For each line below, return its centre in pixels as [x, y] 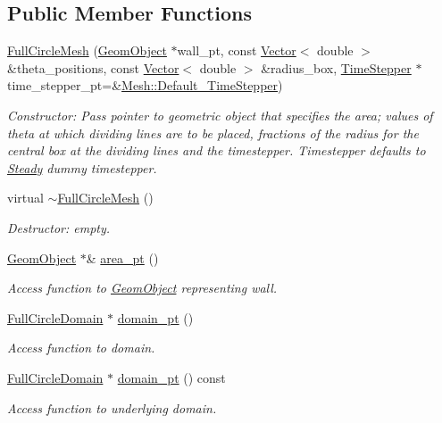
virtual [25, 198]
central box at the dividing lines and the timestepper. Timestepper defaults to [217, 150]
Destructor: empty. [59, 227]
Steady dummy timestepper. [82, 167]
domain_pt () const [171, 377]
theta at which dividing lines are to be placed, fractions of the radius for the [213, 133]
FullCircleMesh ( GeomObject [87, 50]
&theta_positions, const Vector [93, 67]
